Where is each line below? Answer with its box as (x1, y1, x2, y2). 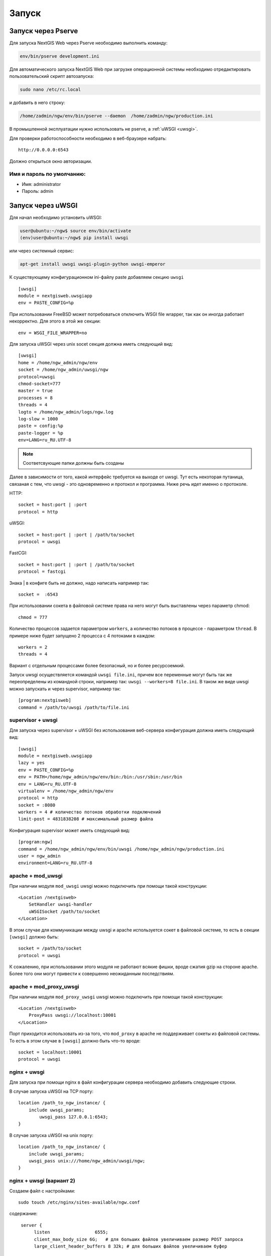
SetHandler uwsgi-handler (28, 902, 93, 907)
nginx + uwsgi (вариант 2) (9, 1177, 75, 1184)
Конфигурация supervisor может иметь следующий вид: (9, 827, 130, 833)
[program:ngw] (18, 839, 53, 845)
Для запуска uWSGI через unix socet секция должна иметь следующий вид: (9, 341, 173, 347)
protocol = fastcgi (18, 569, 66, 575)
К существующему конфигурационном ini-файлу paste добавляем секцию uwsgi (9, 274, 184, 280)
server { (21, 1222, 42, 1228)
